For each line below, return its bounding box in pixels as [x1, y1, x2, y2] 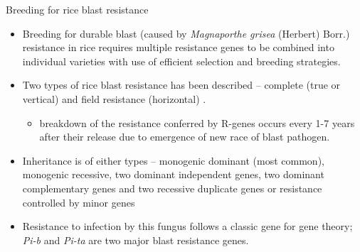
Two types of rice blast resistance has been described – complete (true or [22, 77, 341, 92]
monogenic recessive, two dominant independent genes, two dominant [22, 167, 324, 182]
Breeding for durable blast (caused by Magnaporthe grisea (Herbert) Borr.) [22, 26, 350, 40]
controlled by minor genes [22, 195, 135, 209]
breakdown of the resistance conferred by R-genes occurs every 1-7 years [39, 115, 355, 130]
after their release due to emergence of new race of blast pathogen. [39, 129, 330, 144]
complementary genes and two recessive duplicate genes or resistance [22, 180, 322, 195]
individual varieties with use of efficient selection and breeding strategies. [22, 53, 341, 68]
